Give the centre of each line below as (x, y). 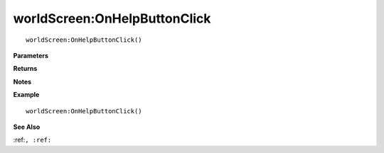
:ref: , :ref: (32, 140)
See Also (27, 127)
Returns (25, 69)
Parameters (31, 55)
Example (26, 95)
